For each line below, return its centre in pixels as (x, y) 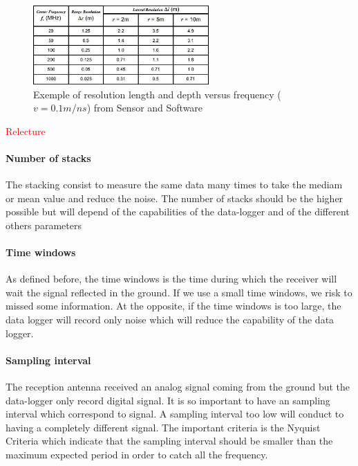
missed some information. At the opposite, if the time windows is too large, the (173, 306)
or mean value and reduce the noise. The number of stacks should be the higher (175, 198)
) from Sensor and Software (145, 108)
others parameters (44, 225)
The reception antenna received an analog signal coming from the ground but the (178, 387)
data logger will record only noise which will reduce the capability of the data (170, 320)
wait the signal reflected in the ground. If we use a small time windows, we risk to (179, 292)
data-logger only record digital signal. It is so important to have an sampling (168, 400)
